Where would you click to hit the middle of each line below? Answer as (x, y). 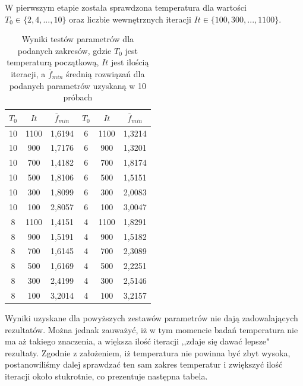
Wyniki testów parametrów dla (78, 39)
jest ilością (130, 62)
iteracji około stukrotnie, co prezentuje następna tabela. (106, 376)
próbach (78, 97)
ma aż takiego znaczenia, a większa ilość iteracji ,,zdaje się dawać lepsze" (137, 341)
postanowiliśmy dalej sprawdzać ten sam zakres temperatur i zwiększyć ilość (144, 364)
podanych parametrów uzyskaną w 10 (78, 85)
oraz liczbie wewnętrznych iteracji (130, 19)
